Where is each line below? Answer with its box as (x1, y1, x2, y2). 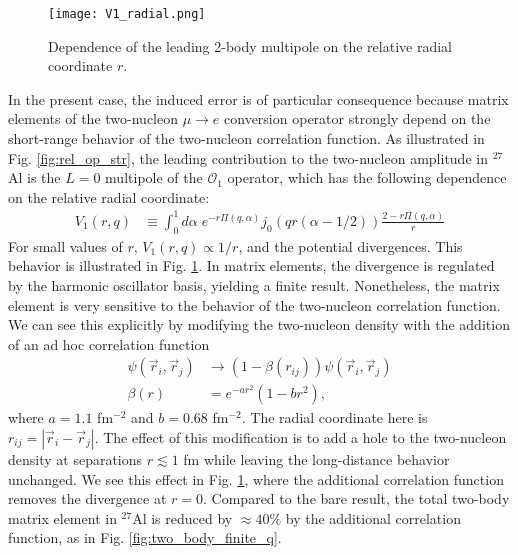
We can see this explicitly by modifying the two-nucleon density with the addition (8, 314, 510, 335)
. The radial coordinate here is (241, 407, 428, 428)
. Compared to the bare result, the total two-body (203, 488, 510, 509)
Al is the (8, 167, 61, 188)
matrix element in (8, 507, 117, 528)
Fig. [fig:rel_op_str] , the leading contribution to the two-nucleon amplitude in (8, 147, 488, 168)
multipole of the (105, 167, 203, 188)
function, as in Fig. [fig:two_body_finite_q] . (8, 527, 282, 548)
